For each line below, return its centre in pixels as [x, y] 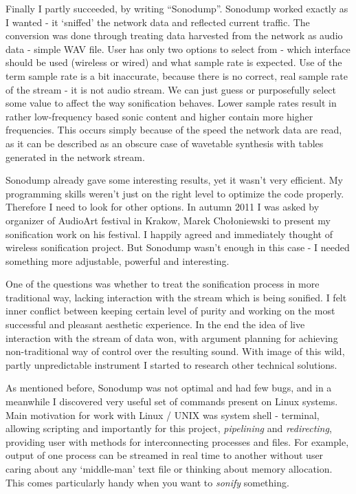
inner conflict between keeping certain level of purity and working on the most [170, 311]
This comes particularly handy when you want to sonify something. [147, 482]
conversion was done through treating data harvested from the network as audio [174, 35]
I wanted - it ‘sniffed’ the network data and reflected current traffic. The [158, 22]
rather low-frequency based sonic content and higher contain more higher [159, 116]
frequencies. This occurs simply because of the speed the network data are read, [174, 130]
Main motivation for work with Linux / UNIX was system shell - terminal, [163, 415]
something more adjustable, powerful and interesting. [118, 260]
